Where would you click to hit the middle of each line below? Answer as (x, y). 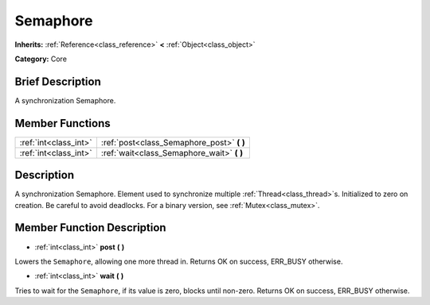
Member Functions (63, 123)
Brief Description (58, 81)
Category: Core (41, 59)
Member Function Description (90, 228)
